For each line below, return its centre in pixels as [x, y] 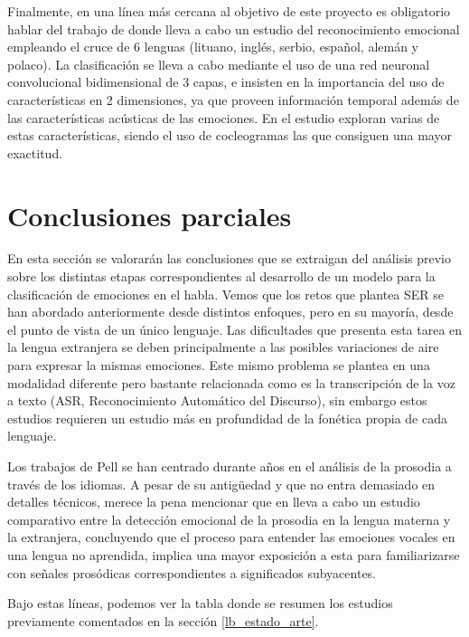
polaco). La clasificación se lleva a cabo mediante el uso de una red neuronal [219, 64]
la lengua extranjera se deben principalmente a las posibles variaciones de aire [223, 347]
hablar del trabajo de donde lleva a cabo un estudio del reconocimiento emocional [234, 29]
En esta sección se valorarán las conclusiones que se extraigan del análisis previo [229, 258]
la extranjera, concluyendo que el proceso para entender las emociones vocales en [231, 537]
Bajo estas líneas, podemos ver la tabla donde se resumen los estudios [200, 603]
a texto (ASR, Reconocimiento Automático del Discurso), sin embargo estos [217, 400]
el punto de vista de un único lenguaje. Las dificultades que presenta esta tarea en [235, 329]
